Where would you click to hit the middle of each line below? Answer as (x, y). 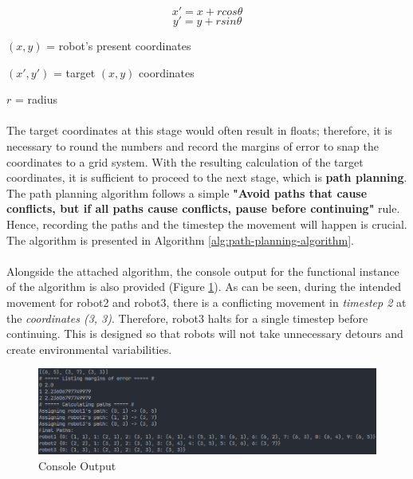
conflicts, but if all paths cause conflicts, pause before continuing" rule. (203, 208)
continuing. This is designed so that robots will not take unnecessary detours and (205, 334)
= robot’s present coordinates (119, 45)
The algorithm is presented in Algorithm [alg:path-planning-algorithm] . (180, 239)
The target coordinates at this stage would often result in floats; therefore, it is (199, 130)
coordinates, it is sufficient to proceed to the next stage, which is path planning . (207, 177)
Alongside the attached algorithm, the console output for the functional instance (203, 271)
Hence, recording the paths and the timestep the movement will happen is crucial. (207, 224)
